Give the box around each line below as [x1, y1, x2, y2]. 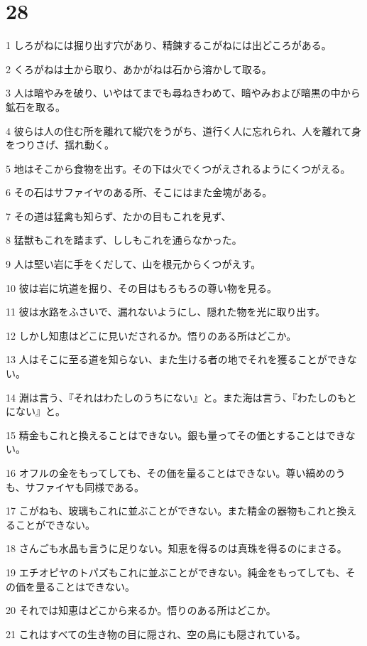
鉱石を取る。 [6, 99, 65, 114]
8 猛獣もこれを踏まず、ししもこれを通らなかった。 [6, 232, 242, 247]
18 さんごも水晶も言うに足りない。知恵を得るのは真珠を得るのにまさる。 [6, 541, 347, 556]
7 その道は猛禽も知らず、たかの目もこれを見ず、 [6, 208, 231, 223]
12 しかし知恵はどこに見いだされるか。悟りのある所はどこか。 [6, 328, 297, 343]
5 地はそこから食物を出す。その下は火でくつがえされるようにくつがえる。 [6, 161, 351, 176]
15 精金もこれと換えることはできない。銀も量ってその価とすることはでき [6, 427, 346, 442]
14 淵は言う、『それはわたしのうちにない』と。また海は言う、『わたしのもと [6, 389, 357, 404]
